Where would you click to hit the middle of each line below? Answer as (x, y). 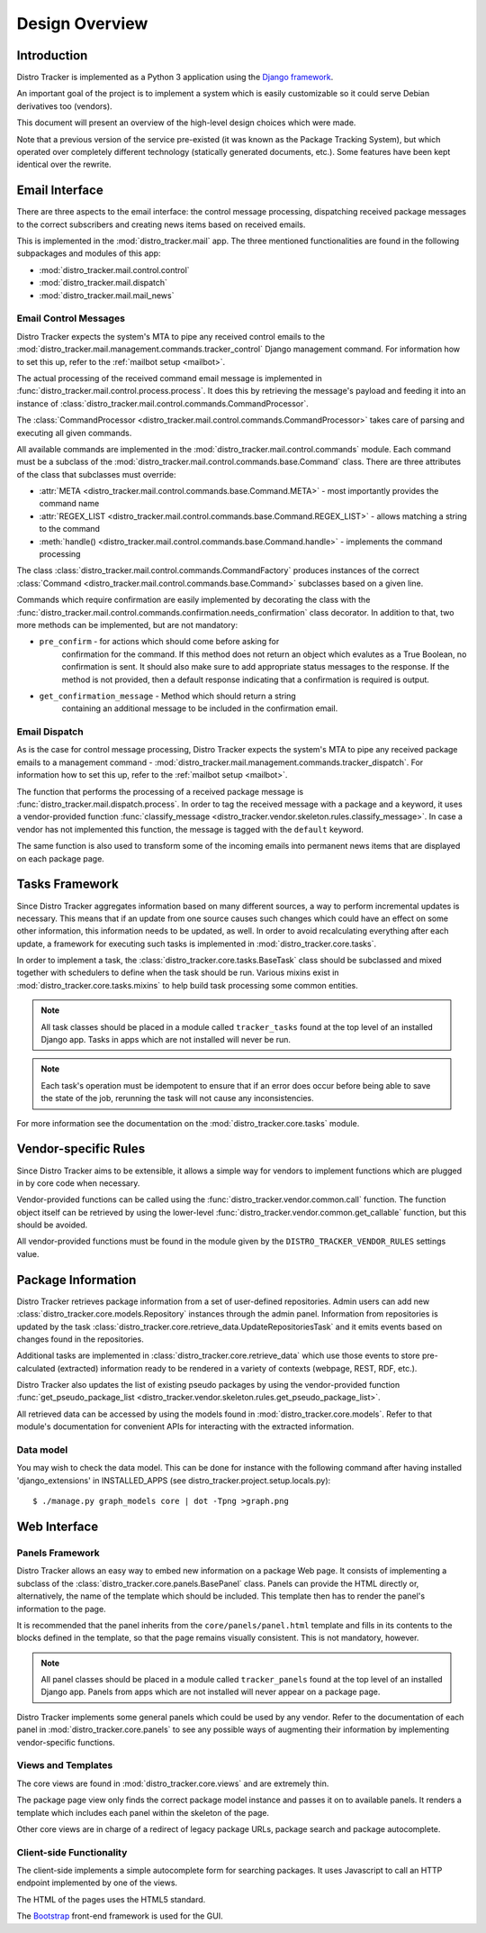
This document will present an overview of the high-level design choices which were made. (186, 123)
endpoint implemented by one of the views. (97, 1883)
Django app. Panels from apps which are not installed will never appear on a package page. (211, 1692)
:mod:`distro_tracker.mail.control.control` (114, 269)
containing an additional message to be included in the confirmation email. (200, 708)
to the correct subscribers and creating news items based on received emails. (161, 224)
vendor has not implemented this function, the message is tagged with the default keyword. (190, 829)
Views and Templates (65, 1765)
